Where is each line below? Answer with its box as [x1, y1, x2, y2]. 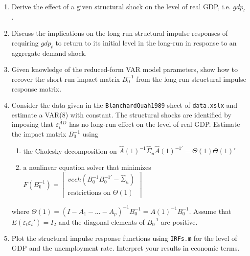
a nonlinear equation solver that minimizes [23, 162, 151, 172]
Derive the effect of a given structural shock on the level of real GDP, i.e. [11, 1, 231, 11]
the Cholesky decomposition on [23, 145, 117, 156]
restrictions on [68, 189, 111, 197]
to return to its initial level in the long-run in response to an [55, 37, 237, 47]
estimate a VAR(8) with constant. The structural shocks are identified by [11, 109, 231, 119]
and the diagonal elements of [58, 216, 145, 227]
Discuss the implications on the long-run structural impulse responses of [11, 28, 228, 38]
